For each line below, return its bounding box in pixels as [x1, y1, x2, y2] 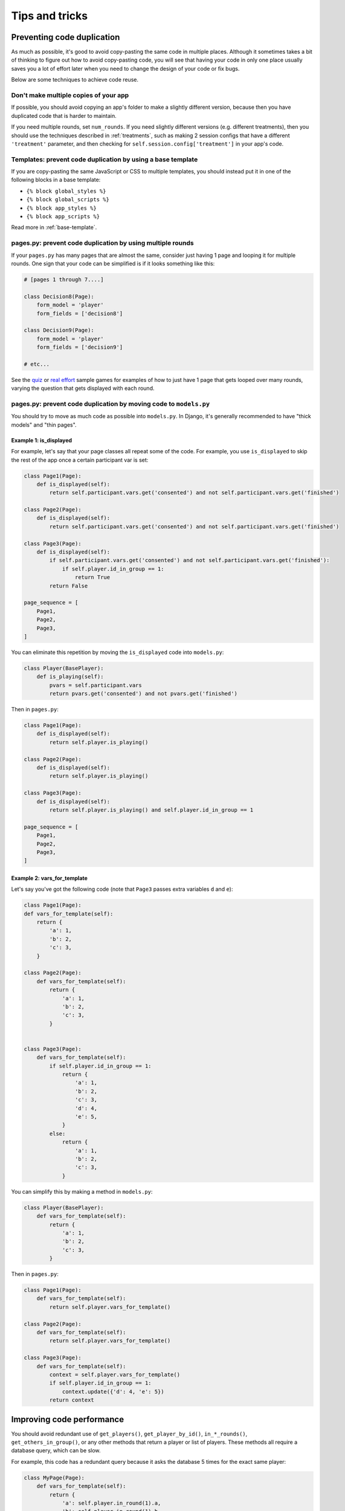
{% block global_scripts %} [26, 196, 110, 203]
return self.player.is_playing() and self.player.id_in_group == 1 [49, 806, 254, 813]
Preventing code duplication [11, 32, 120, 42]
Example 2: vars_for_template [11, 874, 88, 882]
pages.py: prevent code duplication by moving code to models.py [11, 400, 210, 408]
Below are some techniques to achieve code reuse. [11, 76, 139, 83]
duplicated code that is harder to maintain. [11, 112, 117, 119]
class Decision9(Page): [24, 327, 95, 334]
